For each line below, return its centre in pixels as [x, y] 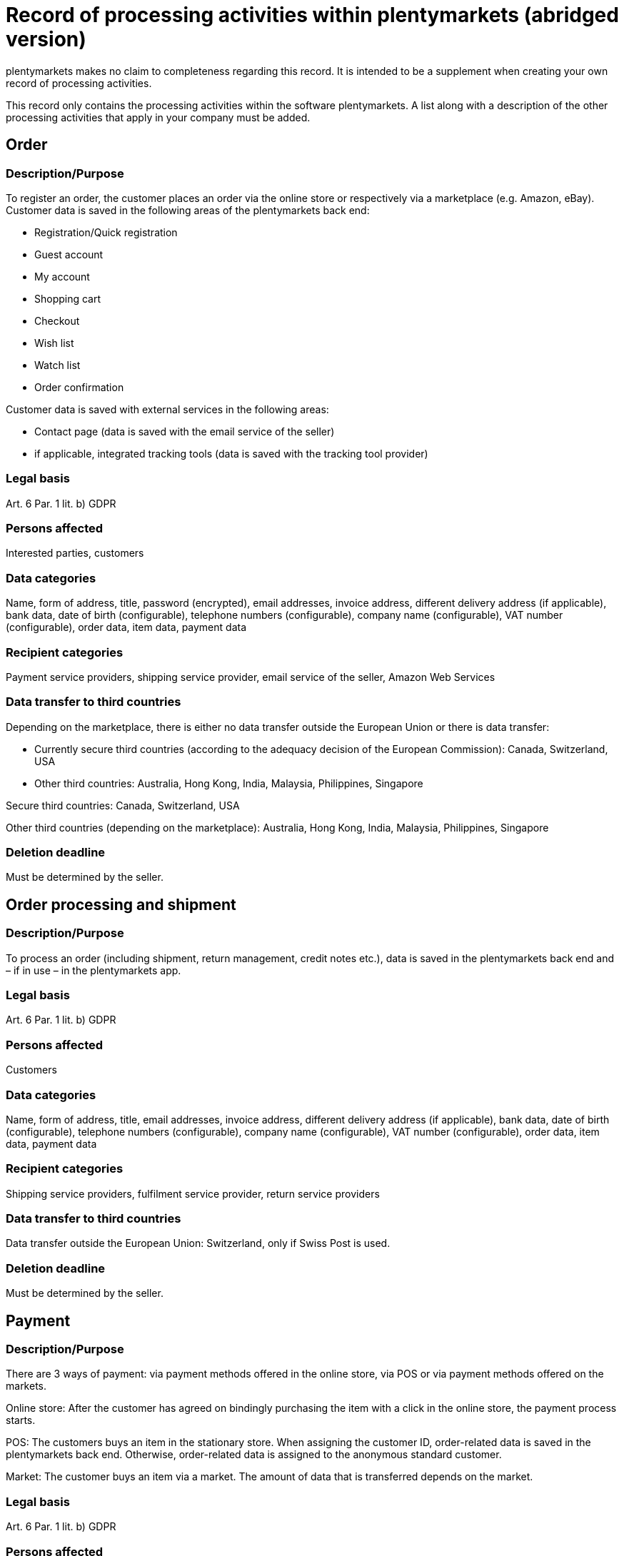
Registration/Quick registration [106, 232]
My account [62, 276]
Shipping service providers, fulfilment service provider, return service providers [193, 1193]
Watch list [57, 365]
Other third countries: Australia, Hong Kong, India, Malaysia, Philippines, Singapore [229, 783]
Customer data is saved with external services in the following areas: [167, 409]
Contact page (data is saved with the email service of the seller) [185, 431]
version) [46, 39]
